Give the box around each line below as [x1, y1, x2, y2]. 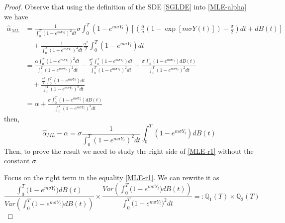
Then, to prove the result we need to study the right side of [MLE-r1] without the [4, 145, 254, 156]
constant [4, 155, 30, 166]
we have [4, 11, 28, 21]
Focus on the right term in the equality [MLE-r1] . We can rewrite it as [4, 172, 219, 182]
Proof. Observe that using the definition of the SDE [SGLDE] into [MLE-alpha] [4, 1, 247, 11]
